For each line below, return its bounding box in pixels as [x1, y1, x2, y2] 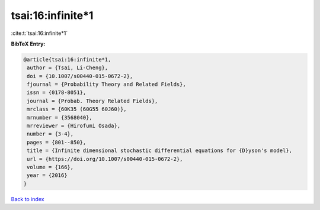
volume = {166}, [27, 164, 74, 170]
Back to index [11, 195, 44, 202]
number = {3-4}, [27, 131, 74, 137]
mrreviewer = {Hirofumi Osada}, [27, 122, 121, 130]
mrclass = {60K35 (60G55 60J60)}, [27, 106, 127, 112]
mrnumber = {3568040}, [27, 114, 93, 121]
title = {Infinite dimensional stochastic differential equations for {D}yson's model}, [27, 147, 293, 154]
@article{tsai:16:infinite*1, [23, 56, 111, 63]
